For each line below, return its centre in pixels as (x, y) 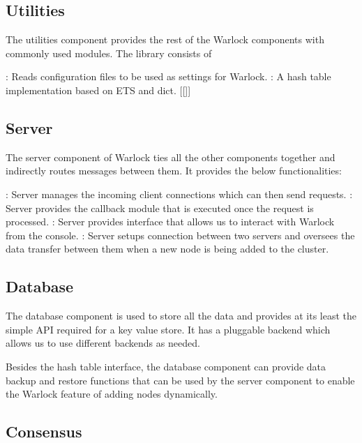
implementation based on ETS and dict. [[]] (98, 90)
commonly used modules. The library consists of (109, 53)
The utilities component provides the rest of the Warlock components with (165, 39)
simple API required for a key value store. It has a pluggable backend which (168, 329)
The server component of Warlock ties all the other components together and (171, 157)
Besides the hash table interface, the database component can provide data (166, 366)
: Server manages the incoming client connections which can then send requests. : (179, 194)
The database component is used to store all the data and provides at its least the (181, 316)
